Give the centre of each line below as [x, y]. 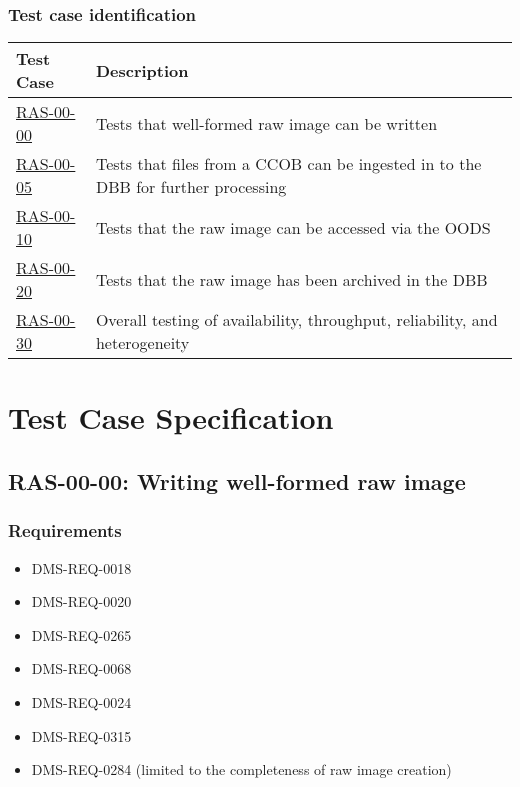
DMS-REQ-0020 [81, 601]
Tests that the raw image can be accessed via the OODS [293, 227]
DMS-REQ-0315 [81, 735]
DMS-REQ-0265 [81, 634]
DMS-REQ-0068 [81, 668]
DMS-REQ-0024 [81, 701]
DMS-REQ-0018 [81, 567]
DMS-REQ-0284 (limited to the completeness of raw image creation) [241, 769]
